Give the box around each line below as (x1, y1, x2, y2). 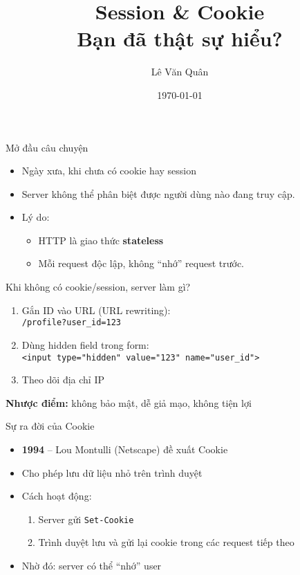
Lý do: (21, 210, 50, 224)
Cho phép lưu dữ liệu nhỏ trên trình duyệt (21, 465, 203, 480)
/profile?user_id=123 (21, 318, 121, 328)
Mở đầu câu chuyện (6, 140, 88, 154)
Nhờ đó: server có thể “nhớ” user (21, 558, 162, 572)
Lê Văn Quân (151, 64, 209, 79)
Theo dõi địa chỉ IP (21, 372, 104, 387)
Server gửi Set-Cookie (38, 511, 134, 526)
